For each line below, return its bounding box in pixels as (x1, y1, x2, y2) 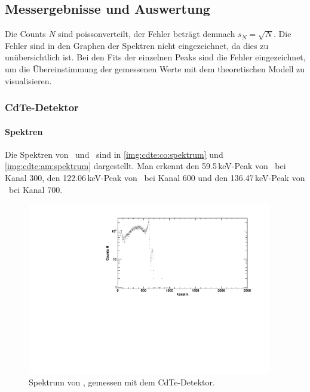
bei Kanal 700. (8, 183, 63, 195)
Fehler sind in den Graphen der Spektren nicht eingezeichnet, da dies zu (5, 39, 269, 51)
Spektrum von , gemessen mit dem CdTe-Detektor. (29, 376, 215, 388)
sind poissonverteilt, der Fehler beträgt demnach (58, 27, 235, 40)
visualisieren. (5, 74, 52, 87)
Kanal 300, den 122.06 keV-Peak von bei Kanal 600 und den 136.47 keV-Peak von (5, 171, 305, 183)
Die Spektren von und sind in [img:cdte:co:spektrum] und (5, 148, 223, 160)
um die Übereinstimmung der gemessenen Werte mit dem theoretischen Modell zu (5, 62, 305, 75)
